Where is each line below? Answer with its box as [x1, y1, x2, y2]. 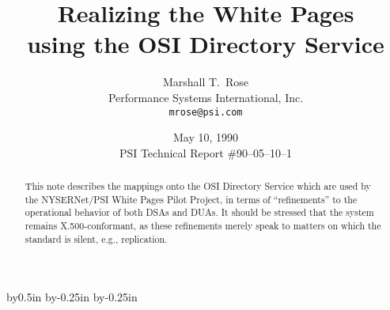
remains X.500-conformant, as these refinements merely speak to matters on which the [25, 219, 381, 232]
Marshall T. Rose [162, 74, 249, 90]
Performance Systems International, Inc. [108, 89, 304, 105]
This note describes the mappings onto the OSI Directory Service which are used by [25, 180, 371, 193]
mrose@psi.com [168, 106, 243, 118]
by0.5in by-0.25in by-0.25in [6, 289, 138, 305]
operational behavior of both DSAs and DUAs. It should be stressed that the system [25, 206, 374, 219]
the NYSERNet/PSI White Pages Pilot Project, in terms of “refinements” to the [25, 192, 358, 206]
